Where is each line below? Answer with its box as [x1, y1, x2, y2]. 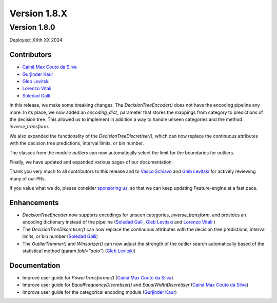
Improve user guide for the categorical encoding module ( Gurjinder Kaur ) [22, 289, 177, 295]
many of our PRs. [9, 175, 46, 181]
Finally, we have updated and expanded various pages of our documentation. [9, 159, 173, 165]
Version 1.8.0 [9, 23, 55, 32]
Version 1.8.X [9, 8, 68, 19]
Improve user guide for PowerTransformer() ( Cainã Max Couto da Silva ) [22, 274, 173, 280]
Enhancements [9, 198, 59, 207]
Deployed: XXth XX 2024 [9, 37, 63, 43]
